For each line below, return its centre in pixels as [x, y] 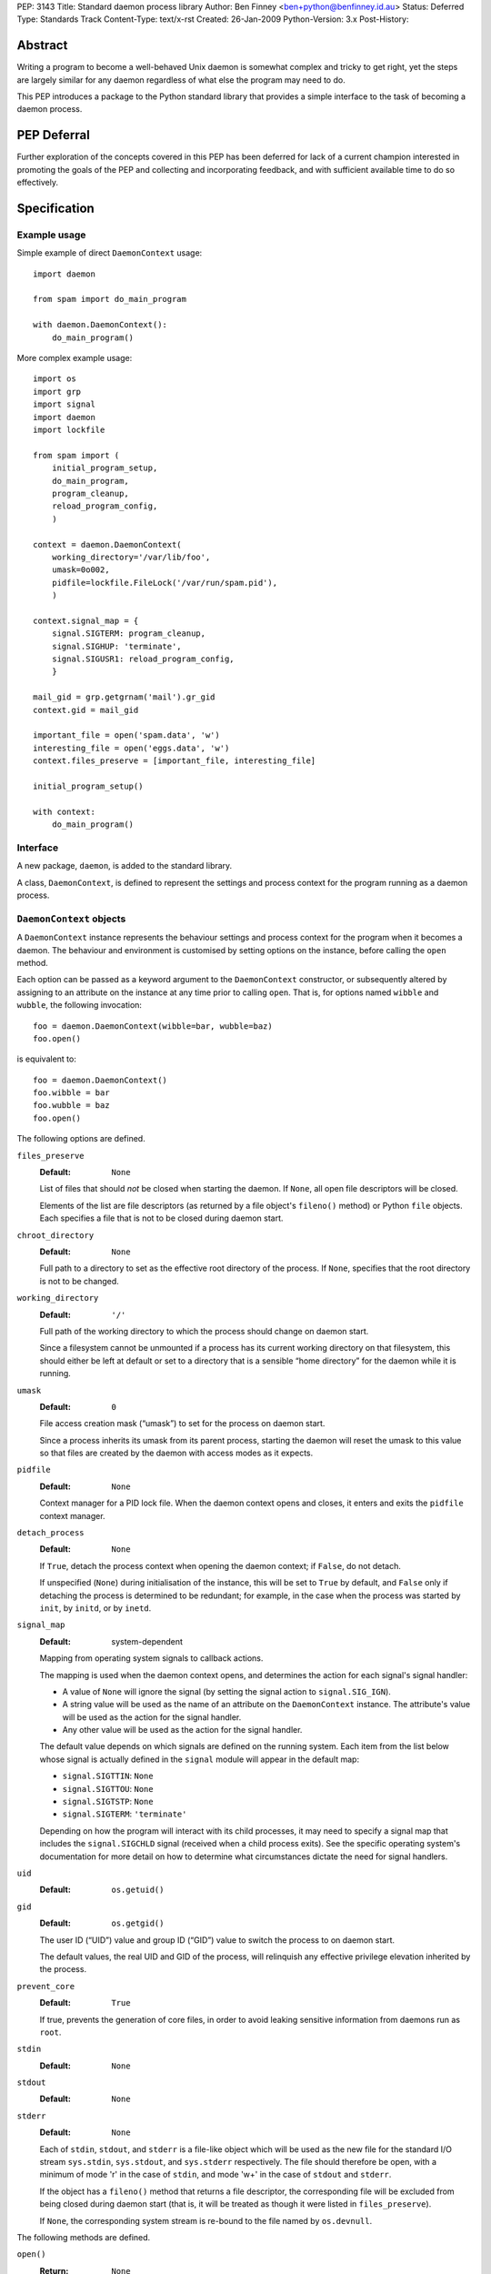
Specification [55, 208]
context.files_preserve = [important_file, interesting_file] [175, 761]
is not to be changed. [80, 1281]
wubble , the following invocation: [80, 1005]
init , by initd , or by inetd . [95, 1608]
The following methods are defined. [84, 2237]
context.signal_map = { [86, 620]
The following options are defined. [81, 1139]
